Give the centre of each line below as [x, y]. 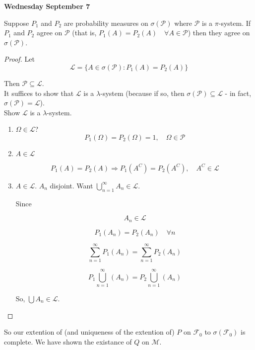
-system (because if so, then [142, 93]
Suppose [17, 23]
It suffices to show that [39, 93]
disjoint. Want [71, 185]
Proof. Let [19, 59]
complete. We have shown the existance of [68, 341]
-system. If [235, 23]
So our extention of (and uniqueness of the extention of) [89, 332]
